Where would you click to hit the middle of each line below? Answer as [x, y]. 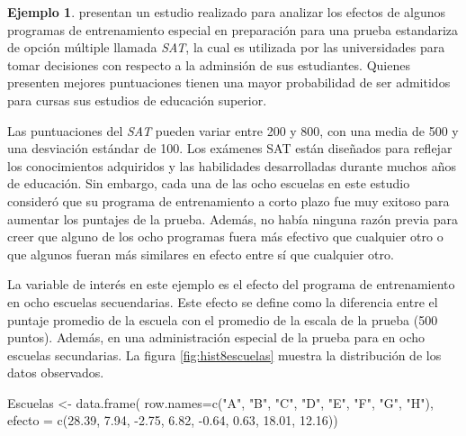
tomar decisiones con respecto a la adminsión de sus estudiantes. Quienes [209, 64]
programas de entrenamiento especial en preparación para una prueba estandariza [233, 29]
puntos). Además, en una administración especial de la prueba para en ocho [216, 337]
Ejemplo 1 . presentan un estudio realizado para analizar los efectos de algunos [227, 12]
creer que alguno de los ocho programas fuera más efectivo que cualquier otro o [225, 236]
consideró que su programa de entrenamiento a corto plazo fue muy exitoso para [229, 200]
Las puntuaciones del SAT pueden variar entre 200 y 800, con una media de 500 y [233, 130]
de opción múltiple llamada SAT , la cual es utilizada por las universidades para [226, 47]
